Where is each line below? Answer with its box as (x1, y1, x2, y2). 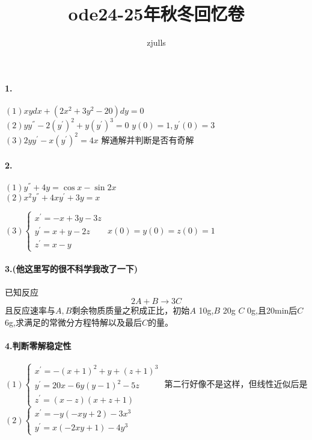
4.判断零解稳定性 (5, 339, 72, 352)
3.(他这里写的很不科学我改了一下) (5, 262, 138, 275)
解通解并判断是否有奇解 (101, 133, 194, 146)
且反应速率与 (5, 304, 55, 317)
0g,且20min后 (247, 304, 298, 317)
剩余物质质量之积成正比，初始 (72, 304, 190, 317)
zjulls (147, 36, 166, 49)
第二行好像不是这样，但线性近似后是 (164, 377, 308, 389)
